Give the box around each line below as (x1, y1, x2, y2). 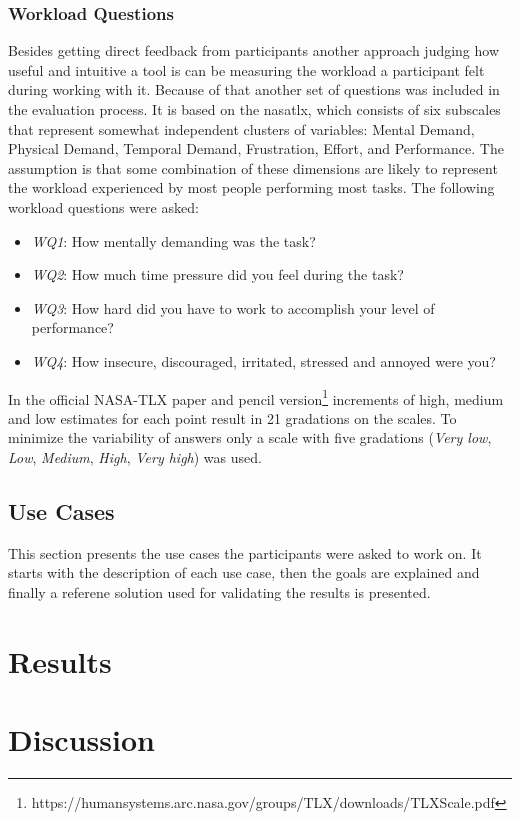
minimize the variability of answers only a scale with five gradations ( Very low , (8, 427, 492, 448)
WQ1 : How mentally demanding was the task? (31, 230, 316, 251)
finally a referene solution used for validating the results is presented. (8, 581, 431, 602)
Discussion (8, 719, 155, 760)
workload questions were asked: (8, 196, 199, 217)
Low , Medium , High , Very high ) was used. (8, 446, 262, 467)
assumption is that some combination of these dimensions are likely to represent (8, 157, 498, 178)
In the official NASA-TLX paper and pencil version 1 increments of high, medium (8, 385, 504, 409)
